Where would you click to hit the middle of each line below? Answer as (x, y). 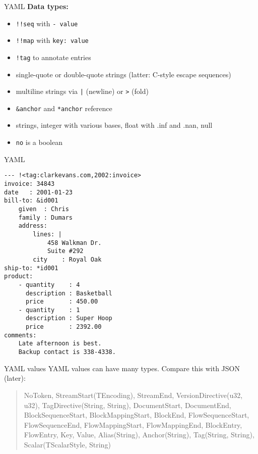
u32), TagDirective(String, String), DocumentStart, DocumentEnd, (127, 405)
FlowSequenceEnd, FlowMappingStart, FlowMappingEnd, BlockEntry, (133, 424)
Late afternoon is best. (60, 344)
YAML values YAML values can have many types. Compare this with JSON (122, 368)
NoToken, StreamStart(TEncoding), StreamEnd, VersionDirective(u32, (133, 395)
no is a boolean (39, 142)
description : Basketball (69, 293)
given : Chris (44, 209)
